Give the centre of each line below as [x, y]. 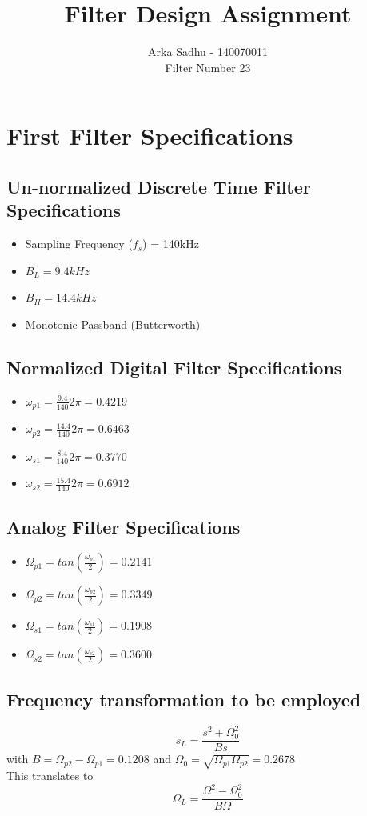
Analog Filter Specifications [124, 526]
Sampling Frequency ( [79, 244]
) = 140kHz [171, 244]
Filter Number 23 [208, 67]
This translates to [50, 775]
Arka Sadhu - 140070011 [208, 52]
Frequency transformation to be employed [184, 699]
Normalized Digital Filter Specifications [174, 367]
